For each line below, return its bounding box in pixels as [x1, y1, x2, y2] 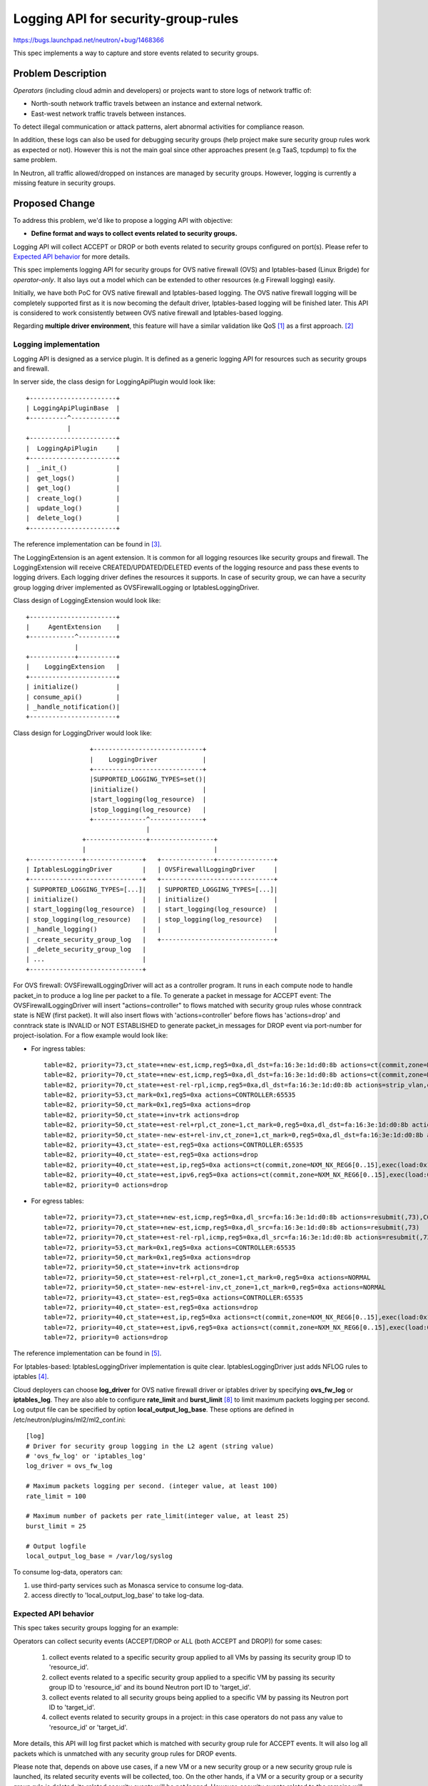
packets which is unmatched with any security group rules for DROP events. [13, 1749, 237, 1757]
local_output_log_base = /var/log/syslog [26, 1552, 173, 1560]
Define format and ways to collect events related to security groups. [31, 229, 238, 238]
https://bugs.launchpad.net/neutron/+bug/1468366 [13, 36, 164, 44]
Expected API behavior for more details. [13, 252, 131, 261]
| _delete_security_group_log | [26, 945, 146, 954]
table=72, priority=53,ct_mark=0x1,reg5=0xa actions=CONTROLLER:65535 [44, 1243, 296, 1252]
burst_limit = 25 [26, 1522, 86, 1530]
